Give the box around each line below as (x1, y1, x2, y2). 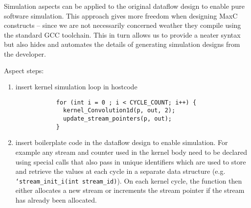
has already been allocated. (15, 195, 97, 205)
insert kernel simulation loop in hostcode (15, 82, 137, 92)
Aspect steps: (4, 65, 44, 75)
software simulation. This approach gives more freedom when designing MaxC (4, 10, 238, 21)
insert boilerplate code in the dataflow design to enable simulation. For (15, 137, 228, 147)
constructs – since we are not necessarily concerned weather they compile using (4, 20, 241, 30)
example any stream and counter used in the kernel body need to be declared (15, 146, 247, 157)
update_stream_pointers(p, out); (63, 115, 172, 123)
